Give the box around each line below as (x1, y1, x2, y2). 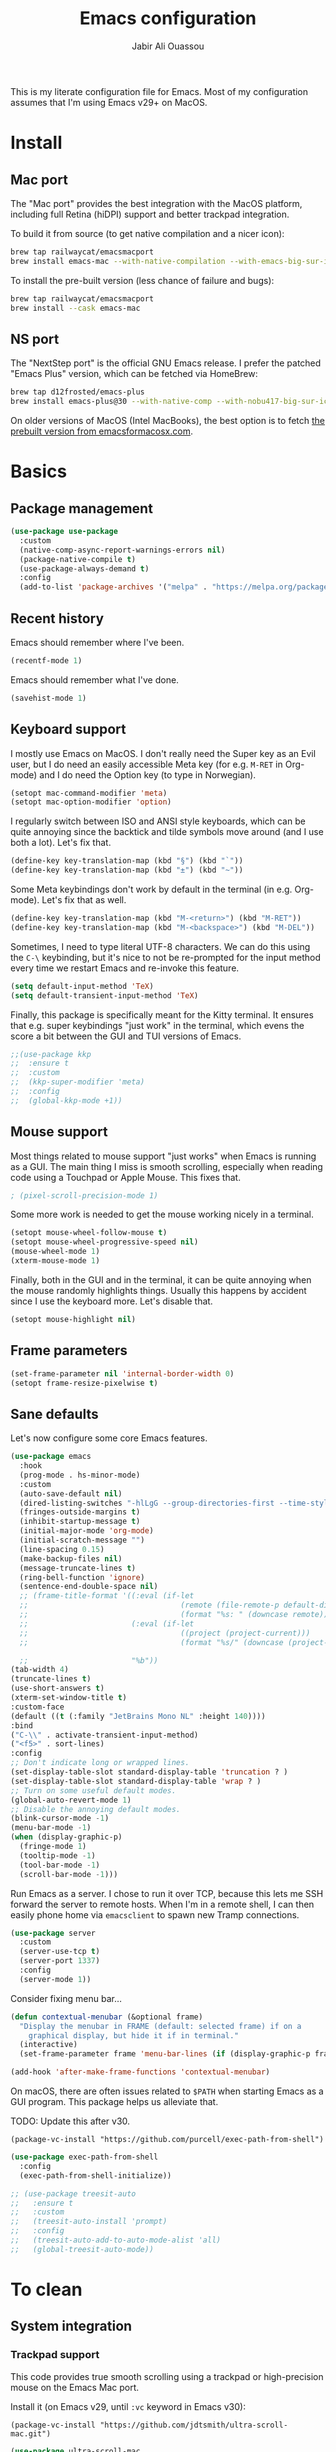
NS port (10, 330, 60, 347)
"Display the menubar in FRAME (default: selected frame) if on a (19, 2021, 302, 2031)
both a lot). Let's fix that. (10, 837, 112, 849)
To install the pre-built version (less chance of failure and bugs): (10, 274, 275, 286)
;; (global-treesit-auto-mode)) (10, 2244, 155, 2254)
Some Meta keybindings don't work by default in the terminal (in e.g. (10, 883, 293, 895)
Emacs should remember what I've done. (10, 673, 180, 686)
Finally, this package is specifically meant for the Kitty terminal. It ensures (10, 1008, 314, 1021)
